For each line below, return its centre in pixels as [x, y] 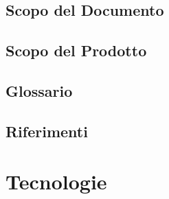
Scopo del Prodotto [76, 50]
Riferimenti [47, 131]
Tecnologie [56, 182]
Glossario [39, 90]
